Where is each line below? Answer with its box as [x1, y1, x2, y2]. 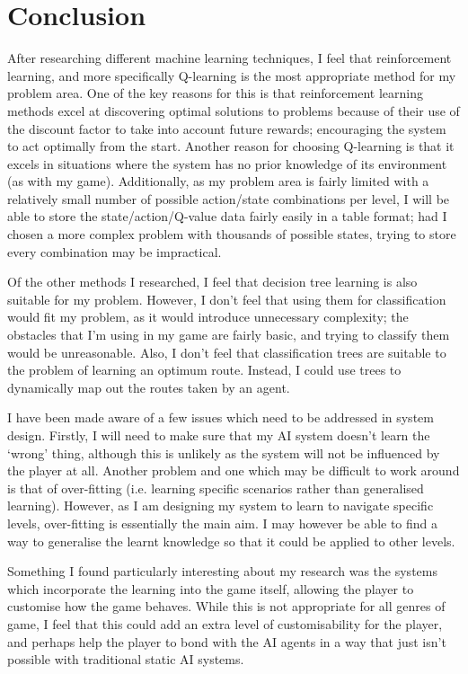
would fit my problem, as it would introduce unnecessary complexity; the [7, 307, 409, 326]
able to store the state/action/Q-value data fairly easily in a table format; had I [7, 207, 447, 226]
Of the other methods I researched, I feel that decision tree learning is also [7, 272, 418, 291]
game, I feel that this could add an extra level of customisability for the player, [7, 614, 443, 633]
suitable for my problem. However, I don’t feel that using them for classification [7, 289, 446, 308]
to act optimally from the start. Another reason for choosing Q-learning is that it [7, 137, 455, 155]
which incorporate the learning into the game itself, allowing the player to [7, 579, 414, 598]
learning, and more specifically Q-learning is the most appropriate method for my [7, 66, 456, 84]
